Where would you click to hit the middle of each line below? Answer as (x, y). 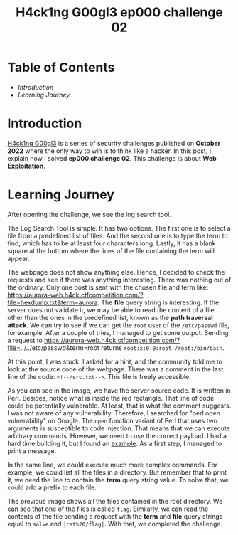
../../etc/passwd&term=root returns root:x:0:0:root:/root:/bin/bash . (122, 348)
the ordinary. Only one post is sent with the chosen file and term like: (108, 287)
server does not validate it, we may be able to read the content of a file (111, 309)
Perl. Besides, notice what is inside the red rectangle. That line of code (111, 398)
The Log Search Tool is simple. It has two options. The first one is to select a (119, 228)
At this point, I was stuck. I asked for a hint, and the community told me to (115, 361)
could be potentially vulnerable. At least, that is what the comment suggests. (119, 406)
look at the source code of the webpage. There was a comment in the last (115, 369)
